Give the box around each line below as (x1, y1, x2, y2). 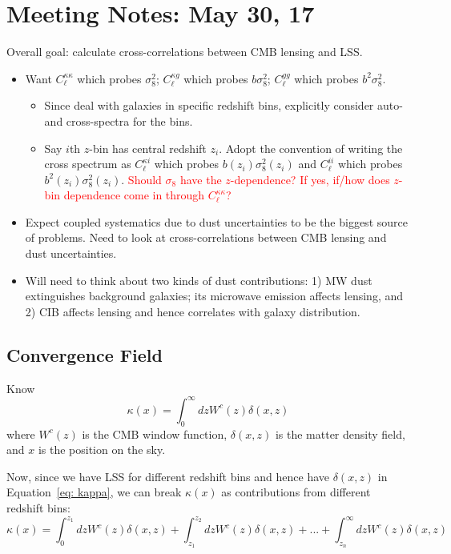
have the (179, 171, 222, 187)
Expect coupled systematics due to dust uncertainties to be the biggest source (25, 213, 408, 230)
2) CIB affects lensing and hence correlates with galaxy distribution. (25, 303, 360, 319)
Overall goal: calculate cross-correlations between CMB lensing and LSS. (6, 43, 363, 60)
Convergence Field (6, 342, 163, 367)
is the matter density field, (275, 425, 405, 442)
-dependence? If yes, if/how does (230, 171, 390, 187)
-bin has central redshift (89, 139, 207, 156)
